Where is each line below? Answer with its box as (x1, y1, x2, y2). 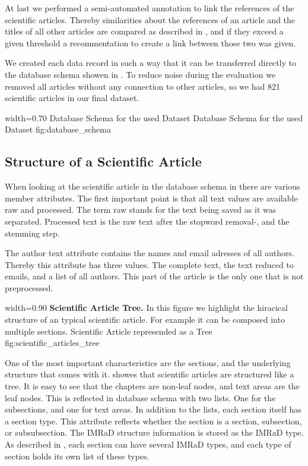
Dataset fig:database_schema (5, 123, 111, 136)
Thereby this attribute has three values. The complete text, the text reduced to (5, 258, 294, 270)
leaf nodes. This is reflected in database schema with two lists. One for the (5, 391, 276, 404)
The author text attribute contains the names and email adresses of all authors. (5, 247, 294, 259)
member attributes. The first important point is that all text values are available (5, 191, 298, 204)
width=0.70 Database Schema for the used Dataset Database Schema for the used (5, 111, 303, 124)
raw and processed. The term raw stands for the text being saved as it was (5, 203, 277, 216)
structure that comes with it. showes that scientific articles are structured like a (5, 368, 294, 380)
